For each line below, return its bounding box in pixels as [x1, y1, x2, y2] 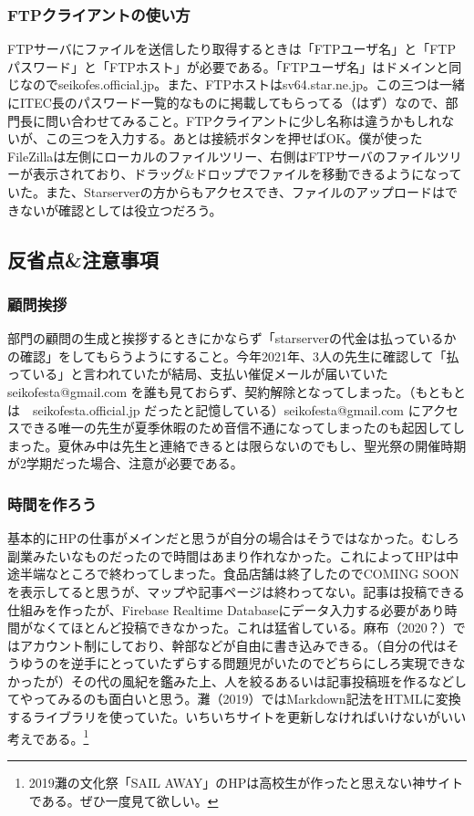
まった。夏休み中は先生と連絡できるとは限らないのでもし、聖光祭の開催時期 [7, 435, 467, 455]
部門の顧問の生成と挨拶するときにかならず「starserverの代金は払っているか [7, 329, 457, 348]
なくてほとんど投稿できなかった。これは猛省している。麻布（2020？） [32, 618, 453, 637]
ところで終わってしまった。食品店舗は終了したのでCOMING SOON [57, 564, 459, 583]
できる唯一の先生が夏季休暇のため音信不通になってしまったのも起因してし [19, 418, 466, 437]
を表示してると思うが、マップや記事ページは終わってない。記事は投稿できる [7, 581, 466, 601]
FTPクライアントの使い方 [7, 3, 191, 26]
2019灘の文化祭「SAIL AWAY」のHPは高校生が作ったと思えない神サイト [28, 772, 464, 791]
